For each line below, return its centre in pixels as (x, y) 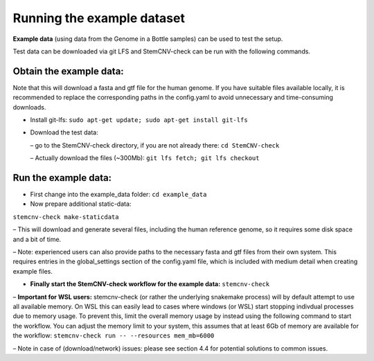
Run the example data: (62, 178)
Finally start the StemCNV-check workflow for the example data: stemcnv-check (150, 284)
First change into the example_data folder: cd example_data (118, 195)
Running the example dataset (99, 18)
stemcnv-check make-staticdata (66, 217)
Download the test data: (64, 132)
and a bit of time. (37, 239)
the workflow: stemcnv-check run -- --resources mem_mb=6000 (114, 335)
